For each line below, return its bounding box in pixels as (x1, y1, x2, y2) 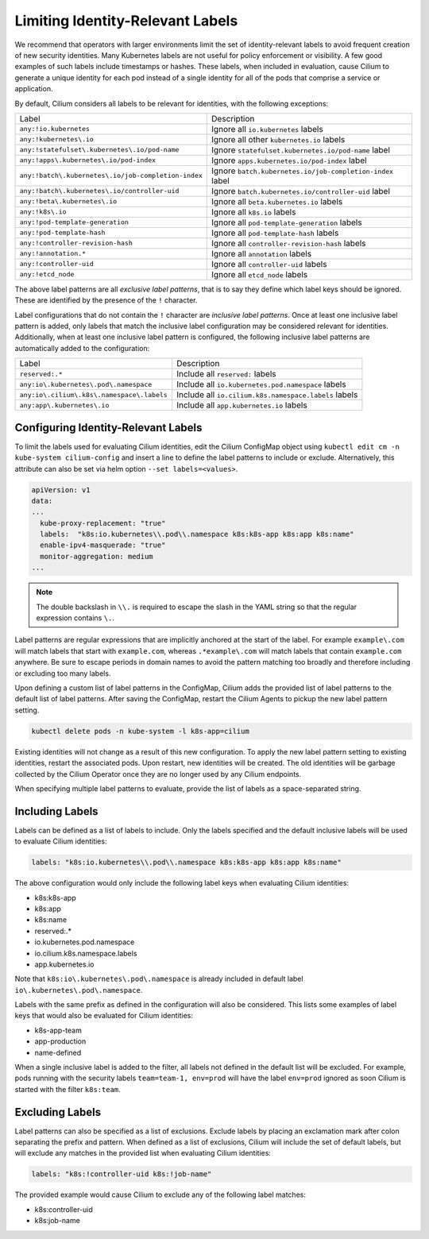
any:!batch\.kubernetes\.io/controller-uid (19, 187, 180, 195)
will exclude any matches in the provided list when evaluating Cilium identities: (14, 1148, 272, 1158)
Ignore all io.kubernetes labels (211, 123, 323, 134)
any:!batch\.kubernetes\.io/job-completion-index (19, 172, 203, 180)
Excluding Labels (14, 1105, 102, 1119)
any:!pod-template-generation (19, 218, 129, 226)
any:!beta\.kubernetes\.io (19, 197, 118, 206)
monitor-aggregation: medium (40, 552, 154, 561)
